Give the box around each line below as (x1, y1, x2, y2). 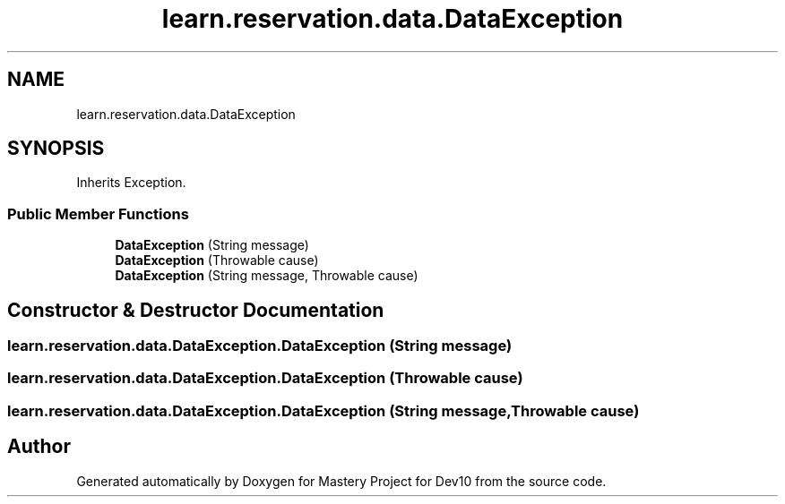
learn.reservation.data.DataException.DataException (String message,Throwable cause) (7, 401, 640, 420)
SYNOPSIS (7, 137, 105, 160)
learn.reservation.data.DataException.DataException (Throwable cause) (7, 369, 523, 388)
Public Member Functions (7, 204, 189, 223)
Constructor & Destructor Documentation (7, 298, 384, 321)
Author (7, 435, 71, 458)
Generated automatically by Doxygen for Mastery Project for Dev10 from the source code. (76, 473, 607, 489)
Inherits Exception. (76, 175, 186, 191)
